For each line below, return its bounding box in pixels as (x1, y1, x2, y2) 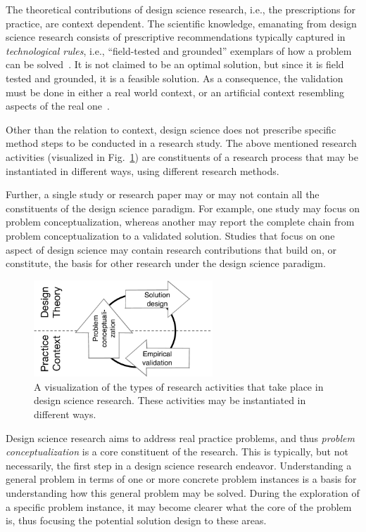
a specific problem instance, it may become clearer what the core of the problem (6, 499, 352, 514)
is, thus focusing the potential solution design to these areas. (6, 513, 267, 528)
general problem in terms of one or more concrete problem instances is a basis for (6, 472, 357, 486)
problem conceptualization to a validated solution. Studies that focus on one (6, 228, 335, 242)
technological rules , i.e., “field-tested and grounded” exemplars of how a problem (6, 43, 352, 58)
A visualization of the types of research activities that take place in (34, 379, 324, 394)
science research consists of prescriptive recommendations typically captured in (6, 30, 346, 44)
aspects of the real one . (6, 98, 110, 113)
